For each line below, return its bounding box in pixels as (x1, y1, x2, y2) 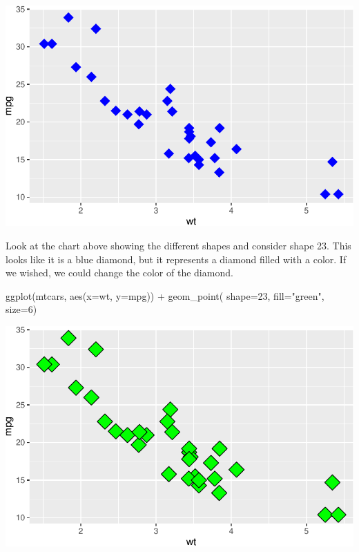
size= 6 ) (6, 302, 37, 316)
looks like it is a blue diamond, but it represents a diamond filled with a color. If (6, 251, 347, 266)
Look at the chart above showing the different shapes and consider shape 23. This (6, 238, 351, 252)
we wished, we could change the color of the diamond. (6, 265, 233, 280)
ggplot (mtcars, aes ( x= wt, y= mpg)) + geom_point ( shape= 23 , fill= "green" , (6, 288, 324, 303)
